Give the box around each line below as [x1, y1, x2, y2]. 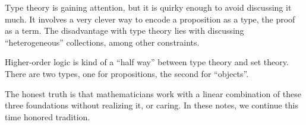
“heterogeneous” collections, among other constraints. [5, 36, 200, 48]
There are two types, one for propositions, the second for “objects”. [5, 67, 249, 79]
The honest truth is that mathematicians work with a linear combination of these [5, 87, 301, 100]
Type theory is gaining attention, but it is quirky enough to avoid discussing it [5, 1, 292, 13]
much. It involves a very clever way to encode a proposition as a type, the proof [5, 12, 295, 25]
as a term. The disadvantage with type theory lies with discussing [5, 24, 244, 37]
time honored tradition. [5, 110, 90, 123]
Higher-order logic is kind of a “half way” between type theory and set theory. [5, 56, 289, 68]
